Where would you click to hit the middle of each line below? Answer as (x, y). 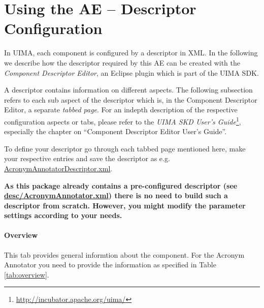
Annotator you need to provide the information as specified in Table (110, 265)
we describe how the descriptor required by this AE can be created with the (122, 62)
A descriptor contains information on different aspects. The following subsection (128, 90)
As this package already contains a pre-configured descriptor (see (121, 185)
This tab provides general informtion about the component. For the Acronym (124, 254)
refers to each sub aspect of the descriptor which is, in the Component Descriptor (131, 99)
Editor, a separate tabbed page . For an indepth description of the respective (121, 110)
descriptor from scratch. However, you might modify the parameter (125, 205)
